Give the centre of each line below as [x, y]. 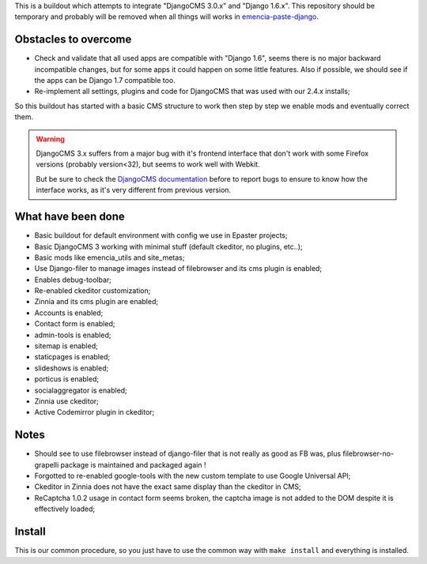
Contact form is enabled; [75, 324]
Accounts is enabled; [69, 313]
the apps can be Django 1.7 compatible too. [105, 81]
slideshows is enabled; [72, 368]
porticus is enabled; [66, 379]
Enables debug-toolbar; [73, 280]
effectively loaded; [65, 509]
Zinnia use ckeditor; [66, 401]
